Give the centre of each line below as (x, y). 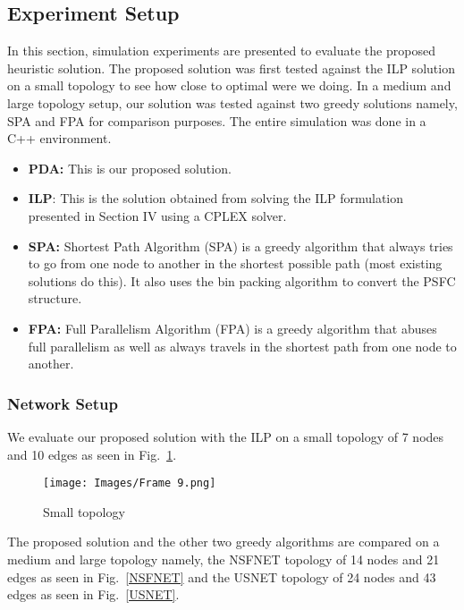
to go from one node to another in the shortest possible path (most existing (235, 263)
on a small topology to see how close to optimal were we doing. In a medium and (229, 85)
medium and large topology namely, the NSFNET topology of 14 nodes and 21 (224, 559)
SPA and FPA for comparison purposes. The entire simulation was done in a (217, 120)
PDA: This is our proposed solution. (130, 168)
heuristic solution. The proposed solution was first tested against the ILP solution (231, 68)
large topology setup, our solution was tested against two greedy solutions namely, (232, 102)
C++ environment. (59, 138)
